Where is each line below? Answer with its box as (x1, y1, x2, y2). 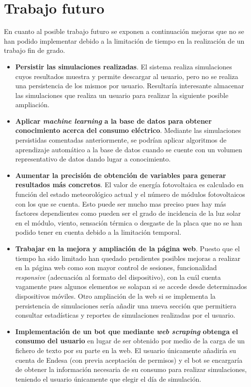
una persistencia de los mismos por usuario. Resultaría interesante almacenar (15, 81, 244, 91)
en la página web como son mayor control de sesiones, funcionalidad (15, 262, 217, 273)
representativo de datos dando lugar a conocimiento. (15, 154, 171, 164)
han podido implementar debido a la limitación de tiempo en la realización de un (4, 35, 245, 46)
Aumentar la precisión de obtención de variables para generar (15, 170, 226, 180)
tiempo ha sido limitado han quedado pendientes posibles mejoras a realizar (15, 253, 240, 263)
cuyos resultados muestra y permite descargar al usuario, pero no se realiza (15, 71, 238, 81)
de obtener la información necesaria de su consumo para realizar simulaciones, (15, 364, 247, 374)
